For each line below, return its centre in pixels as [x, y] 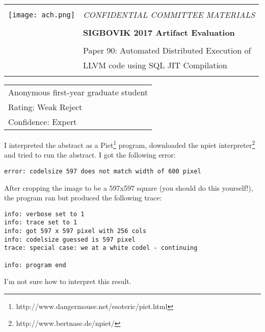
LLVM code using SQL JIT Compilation [155, 65]
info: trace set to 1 [41, 223]
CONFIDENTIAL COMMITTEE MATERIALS [169, 15]
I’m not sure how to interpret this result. [68, 281]
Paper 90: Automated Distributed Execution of [167, 50]
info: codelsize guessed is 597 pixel [70, 239]
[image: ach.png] [42, 15]
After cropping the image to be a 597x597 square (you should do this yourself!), [129, 187]
